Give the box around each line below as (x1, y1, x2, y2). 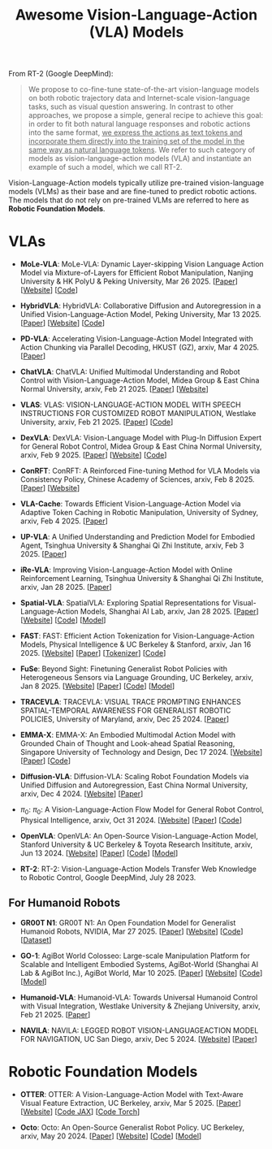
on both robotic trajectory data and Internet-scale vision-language (28, 93, 250, 103)
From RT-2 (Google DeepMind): (8, 69, 114, 79)
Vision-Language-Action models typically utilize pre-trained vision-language (8, 178, 265, 188)
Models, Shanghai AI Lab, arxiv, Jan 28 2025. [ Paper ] (80, 607, 259, 617)
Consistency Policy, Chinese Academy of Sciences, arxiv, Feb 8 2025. (19, 475, 255, 484)
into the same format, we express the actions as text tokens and (28, 128, 243, 137)
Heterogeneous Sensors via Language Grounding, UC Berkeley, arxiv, (19, 673, 254, 683)
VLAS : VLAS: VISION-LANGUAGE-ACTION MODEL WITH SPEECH (19, 400, 241, 410)
